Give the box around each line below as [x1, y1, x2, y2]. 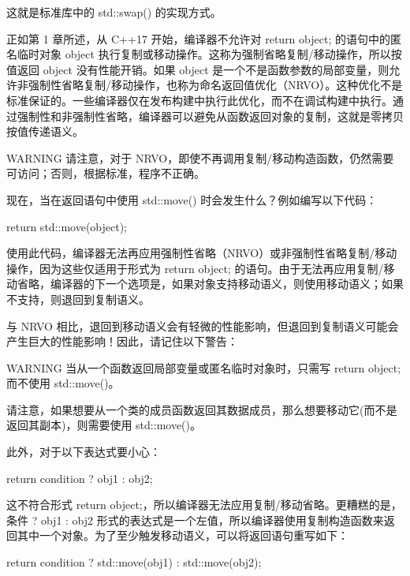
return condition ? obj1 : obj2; [6, 469, 153, 486]
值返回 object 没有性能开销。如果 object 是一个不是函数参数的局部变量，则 [6, 61, 389, 77]
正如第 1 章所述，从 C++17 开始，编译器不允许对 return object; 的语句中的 [6, 30, 390, 47]
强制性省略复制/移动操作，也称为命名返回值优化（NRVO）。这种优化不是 [28, 77, 403, 93]
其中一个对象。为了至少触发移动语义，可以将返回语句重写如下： [17, 527, 348, 544]
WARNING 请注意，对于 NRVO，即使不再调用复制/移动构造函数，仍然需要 [6, 149, 394, 166]
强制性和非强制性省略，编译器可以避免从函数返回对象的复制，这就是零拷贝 [17, 107, 404, 124]
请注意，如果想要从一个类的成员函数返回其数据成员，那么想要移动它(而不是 [6, 401, 397, 417]
